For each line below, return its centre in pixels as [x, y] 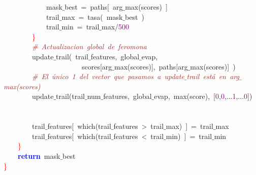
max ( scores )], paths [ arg [151, 66]
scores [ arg [97, 66]
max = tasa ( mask [92, 16]
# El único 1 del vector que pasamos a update [108, 76]
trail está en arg [213, 76]
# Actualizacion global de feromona [89, 46]
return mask [39, 155]
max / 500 [116, 27]
